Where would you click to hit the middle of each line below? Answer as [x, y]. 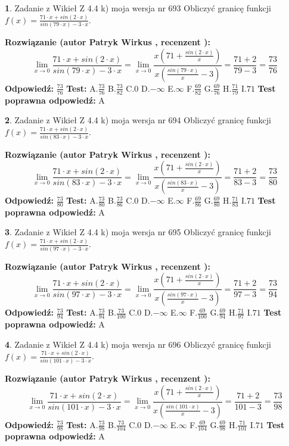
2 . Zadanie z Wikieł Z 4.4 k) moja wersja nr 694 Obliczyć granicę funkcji [138, 120]
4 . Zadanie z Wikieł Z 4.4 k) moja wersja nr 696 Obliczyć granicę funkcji [138, 344]
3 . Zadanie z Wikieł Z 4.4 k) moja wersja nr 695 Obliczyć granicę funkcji [138, 232]
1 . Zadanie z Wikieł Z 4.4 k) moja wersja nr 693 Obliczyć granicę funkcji [138, 8]
